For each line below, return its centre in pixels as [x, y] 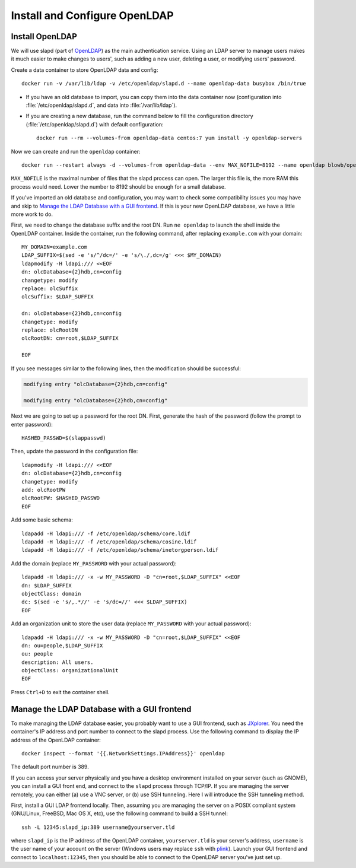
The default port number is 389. [50, 767]
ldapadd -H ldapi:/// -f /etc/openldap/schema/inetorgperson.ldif [120, 550]
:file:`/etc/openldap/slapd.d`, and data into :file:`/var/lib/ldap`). [101, 105]
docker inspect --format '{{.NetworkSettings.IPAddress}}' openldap [123, 753]
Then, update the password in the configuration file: [74, 452]
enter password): [32, 424]
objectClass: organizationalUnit [70, 671]
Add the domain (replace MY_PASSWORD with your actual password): [94, 563]
